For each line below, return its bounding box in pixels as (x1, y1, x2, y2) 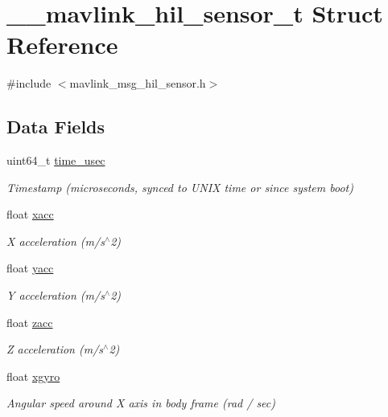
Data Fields (6, 114, 105, 139)
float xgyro (6, 367, 60, 384)
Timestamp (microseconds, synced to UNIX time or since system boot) (6, 178, 353, 195)
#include (6, 75, 52, 92)
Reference (6, 28, 118, 61)
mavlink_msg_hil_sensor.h (69, 75, 206, 92)
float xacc (6, 206, 54, 223)
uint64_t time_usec (6, 152, 105, 169)
